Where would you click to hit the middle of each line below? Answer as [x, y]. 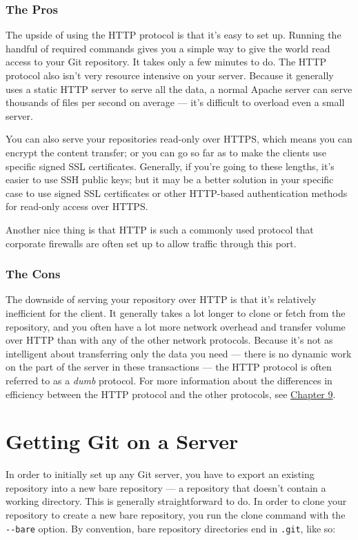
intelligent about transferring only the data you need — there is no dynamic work [179, 353]
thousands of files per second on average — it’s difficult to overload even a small [175, 102]
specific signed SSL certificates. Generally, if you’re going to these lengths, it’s [170, 166]
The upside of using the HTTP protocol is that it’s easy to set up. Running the [173, 35]
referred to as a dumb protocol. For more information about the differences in [169, 380]
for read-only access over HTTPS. [77, 206]
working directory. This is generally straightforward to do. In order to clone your [176, 501]
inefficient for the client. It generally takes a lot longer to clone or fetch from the [176, 312]
